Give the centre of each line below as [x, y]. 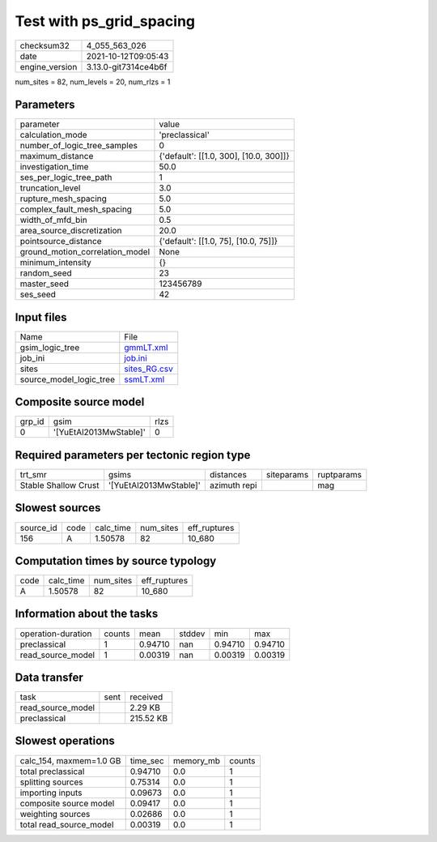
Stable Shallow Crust [60, 485]
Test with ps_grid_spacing [105, 21]
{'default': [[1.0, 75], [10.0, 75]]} [218, 241]
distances [228, 474]
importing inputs [51, 793]
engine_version [49, 66]
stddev [192, 634]
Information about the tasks [87, 614]
